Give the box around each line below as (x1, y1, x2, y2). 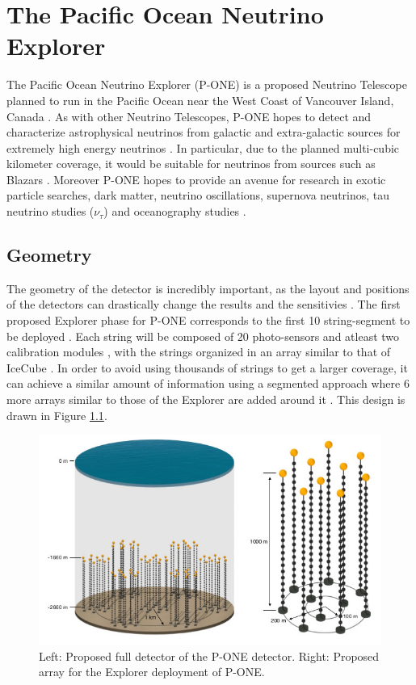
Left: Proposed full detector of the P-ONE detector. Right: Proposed (39, 647, 380, 664)
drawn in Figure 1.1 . (6, 406, 107, 423)
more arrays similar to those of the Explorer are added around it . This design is (6, 391, 405, 408)
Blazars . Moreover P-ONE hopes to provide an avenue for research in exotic (6, 170, 386, 187)
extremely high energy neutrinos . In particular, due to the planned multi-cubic (6, 139, 400, 156)
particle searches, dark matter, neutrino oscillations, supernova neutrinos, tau (6, 187, 390, 204)
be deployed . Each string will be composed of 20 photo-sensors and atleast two (6, 327, 400, 344)
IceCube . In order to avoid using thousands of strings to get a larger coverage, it (6, 359, 408, 376)
